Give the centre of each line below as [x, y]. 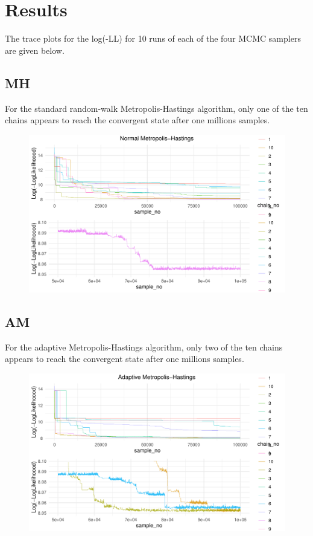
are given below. [35, 50]
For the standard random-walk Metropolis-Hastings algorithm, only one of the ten [156, 108]
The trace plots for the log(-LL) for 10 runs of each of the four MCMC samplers [153, 38]
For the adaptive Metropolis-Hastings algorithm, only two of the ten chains [144, 347]
